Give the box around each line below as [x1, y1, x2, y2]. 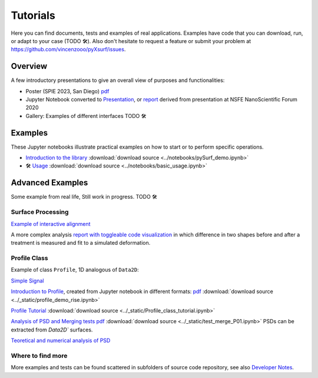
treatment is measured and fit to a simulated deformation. [11, 239, 151, 246]
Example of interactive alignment [11, 220, 91, 227]
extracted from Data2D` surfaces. [11, 326, 93, 333]
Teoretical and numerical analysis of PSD [11, 337, 111, 344]
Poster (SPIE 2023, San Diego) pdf [25, 87, 110, 94]
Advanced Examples [11, 178, 88, 188]
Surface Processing [11, 208, 69, 216]
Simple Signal [11, 277, 44, 284]
